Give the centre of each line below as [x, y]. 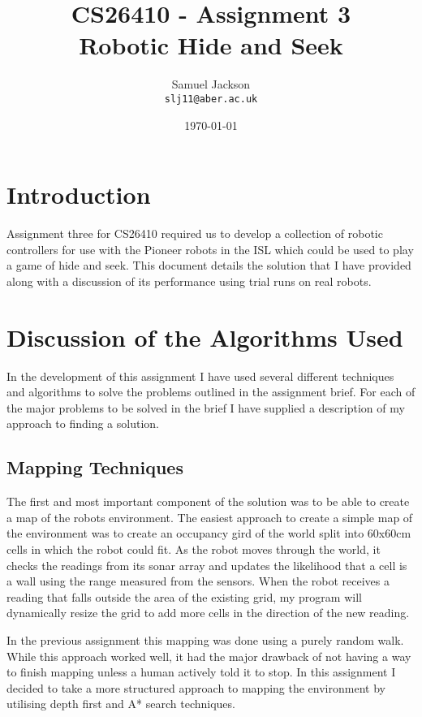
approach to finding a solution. [83, 423]
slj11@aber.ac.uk [211, 99]
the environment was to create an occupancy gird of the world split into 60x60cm [209, 533]
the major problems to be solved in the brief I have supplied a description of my [206, 407]
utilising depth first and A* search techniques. [121, 704]
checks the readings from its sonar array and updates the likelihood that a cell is [207, 565]
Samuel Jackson [211, 84]
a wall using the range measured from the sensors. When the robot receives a [198, 581]
